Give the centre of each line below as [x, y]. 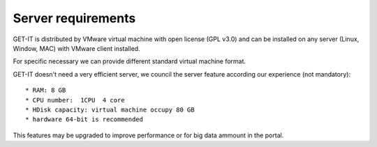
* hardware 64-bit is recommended [84, 119]
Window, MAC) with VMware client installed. [76, 48]
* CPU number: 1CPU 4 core [75, 100]
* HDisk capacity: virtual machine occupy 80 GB [110, 109]
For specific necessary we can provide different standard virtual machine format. [130, 61]
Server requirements [74, 18]
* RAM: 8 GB [46, 90]
